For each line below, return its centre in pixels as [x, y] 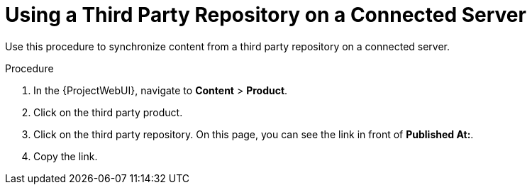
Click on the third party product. [108, 112]
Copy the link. [66, 156]
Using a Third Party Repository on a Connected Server [266, 15]
